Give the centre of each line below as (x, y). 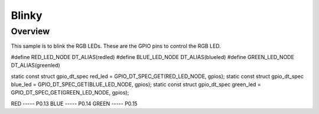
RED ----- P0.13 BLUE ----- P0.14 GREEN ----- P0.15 (74, 103)
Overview (30, 31)
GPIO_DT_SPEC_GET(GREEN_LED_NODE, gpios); (70, 93)
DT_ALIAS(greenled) (35, 66)
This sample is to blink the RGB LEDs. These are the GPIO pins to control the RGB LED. (116, 46)
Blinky (27, 15)
